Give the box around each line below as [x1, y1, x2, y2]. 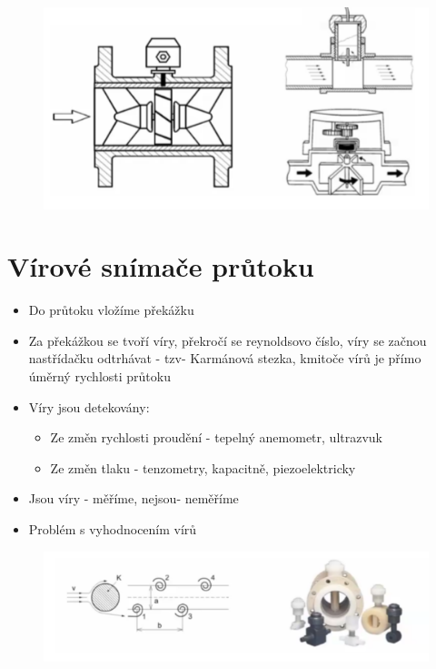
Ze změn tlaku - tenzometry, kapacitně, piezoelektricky [50, 458, 356, 477]
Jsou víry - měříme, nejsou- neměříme [28, 489, 239, 508]
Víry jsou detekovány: [28, 397, 150, 416]
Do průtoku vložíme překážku [28, 300, 194, 319]
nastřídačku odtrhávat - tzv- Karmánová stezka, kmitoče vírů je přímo [28, 349, 421, 368]
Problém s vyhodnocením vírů [28, 520, 197, 538]
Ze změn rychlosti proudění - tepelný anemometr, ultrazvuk [50, 428, 382, 447]
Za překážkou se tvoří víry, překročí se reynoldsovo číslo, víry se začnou [28, 330, 427, 350]
